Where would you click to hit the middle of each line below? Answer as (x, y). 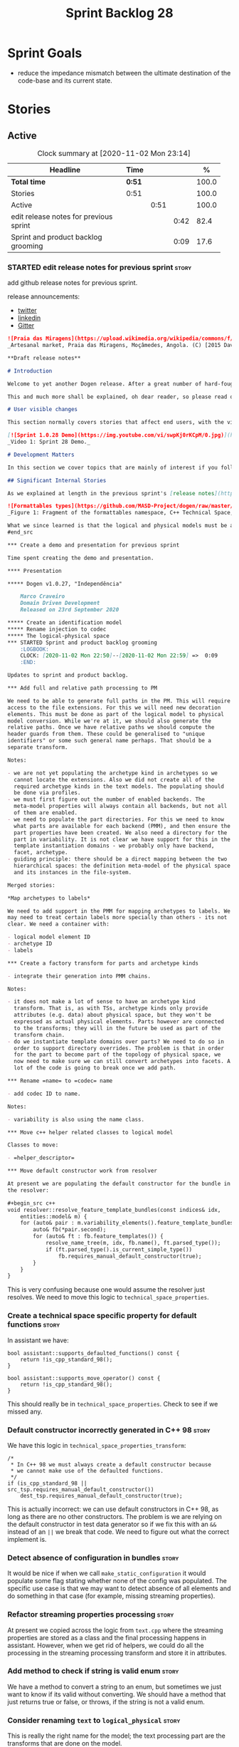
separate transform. (38, 747)
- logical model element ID (49, 937)
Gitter (26, 326)
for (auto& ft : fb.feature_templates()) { (98, 1237)
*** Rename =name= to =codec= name (60, 1081)
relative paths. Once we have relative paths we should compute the (111, 727)
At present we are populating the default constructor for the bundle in (119, 1184)
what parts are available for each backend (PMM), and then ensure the (122, 826)
